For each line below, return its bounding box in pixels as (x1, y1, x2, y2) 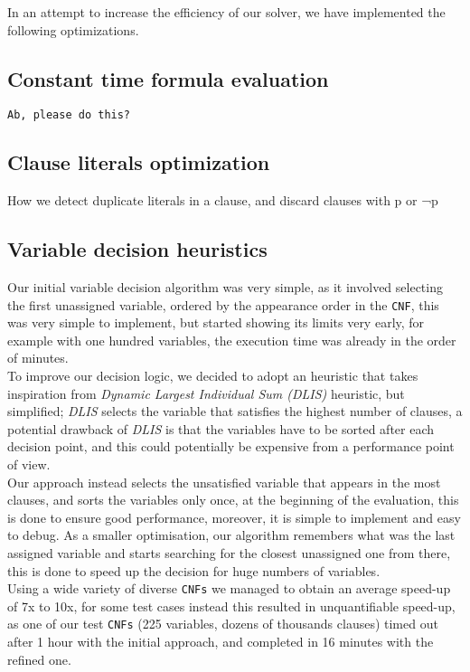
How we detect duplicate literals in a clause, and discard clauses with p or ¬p (7, 191, 438, 210)
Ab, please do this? (7, 109, 131, 122)
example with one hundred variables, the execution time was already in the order (7, 330, 456, 349)
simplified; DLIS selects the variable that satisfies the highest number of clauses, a (7, 402, 463, 421)
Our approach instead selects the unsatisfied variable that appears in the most (7, 472, 441, 491)
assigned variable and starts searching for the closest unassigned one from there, (7, 544, 451, 563)
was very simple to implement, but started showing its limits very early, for (7, 313, 425, 332)
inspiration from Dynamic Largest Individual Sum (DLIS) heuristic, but (7, 383, 405, 402)
